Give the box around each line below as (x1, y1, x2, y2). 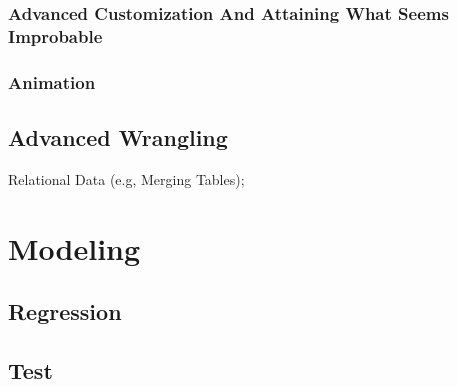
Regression (8, 296, 122, 327)
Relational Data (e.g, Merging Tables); (8, 168, 245, 189)
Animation (8, 69, 96, 94)
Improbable (8, 23, 103, 48)
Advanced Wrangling (8, 122, 228, 152)
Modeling (8, 227, 141, 268)
